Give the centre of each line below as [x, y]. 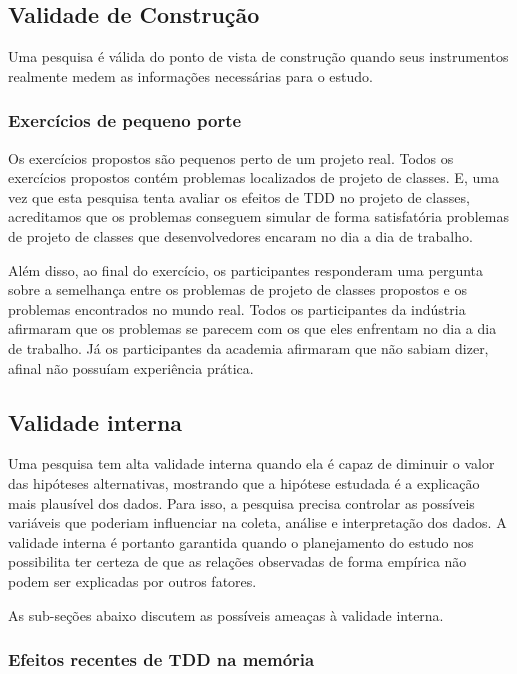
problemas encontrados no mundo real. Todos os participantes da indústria [237, 308]
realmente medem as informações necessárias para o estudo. [190, 75]
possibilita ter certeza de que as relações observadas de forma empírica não [237, 561]
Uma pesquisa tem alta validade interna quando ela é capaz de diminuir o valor [251, 463]
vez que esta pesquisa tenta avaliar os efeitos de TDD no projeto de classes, [239, 196]
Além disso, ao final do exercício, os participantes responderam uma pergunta [246, 269]
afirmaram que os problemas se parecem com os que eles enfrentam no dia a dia [252, 328]
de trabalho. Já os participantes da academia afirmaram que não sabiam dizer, [248, 347]
